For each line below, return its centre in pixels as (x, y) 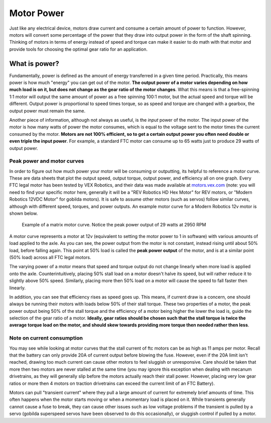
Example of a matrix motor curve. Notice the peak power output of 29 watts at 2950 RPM (114, 225)
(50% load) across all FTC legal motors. (50, 257)
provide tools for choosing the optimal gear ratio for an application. (79, 49)
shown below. (24, 213)
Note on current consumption (46, 338)
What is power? (34, 64)
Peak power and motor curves (47, 161)
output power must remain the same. (47, 111)
